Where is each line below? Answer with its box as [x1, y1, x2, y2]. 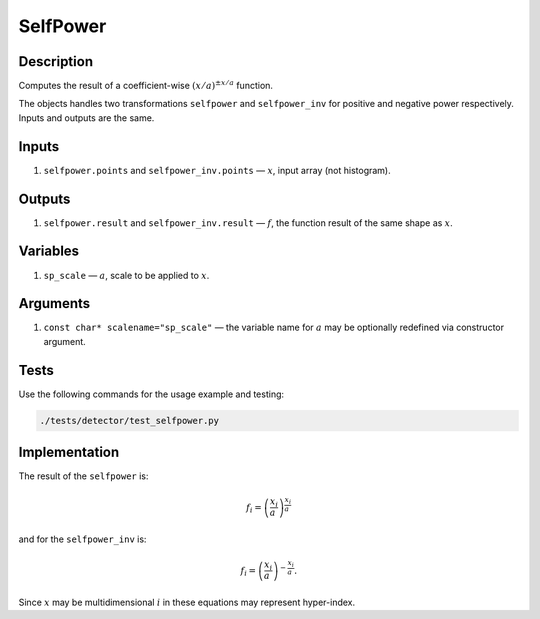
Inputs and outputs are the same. [18, 111, 155, 124]
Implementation [18, 444, 120, 461]
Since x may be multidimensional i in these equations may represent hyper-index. [18, 596, 355, 608]
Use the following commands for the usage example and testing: [18, 388, 285, 400]
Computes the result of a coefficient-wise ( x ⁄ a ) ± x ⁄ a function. [18, 78, 274, 92]
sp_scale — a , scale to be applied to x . [43, 269, 210, 281]
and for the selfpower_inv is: [18, 533, 147, 545]
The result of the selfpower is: [18, 470, 149, 482]
